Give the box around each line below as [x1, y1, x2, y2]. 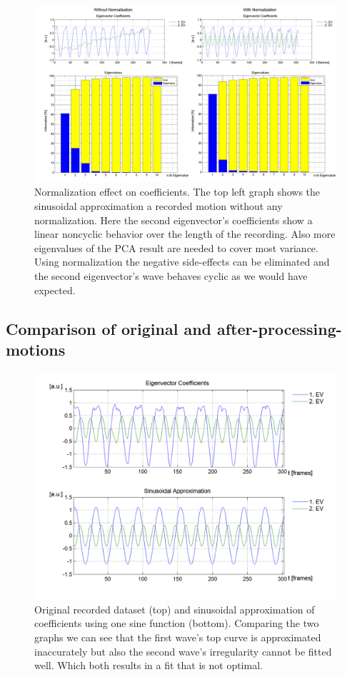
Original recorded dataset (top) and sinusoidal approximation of [34, 601, 315, 616]
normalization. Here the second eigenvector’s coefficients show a [34, 212, 313, 227]
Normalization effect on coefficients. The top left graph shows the [34, 184, 321, 199]
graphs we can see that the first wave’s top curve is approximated [34, 630, 321, 645]
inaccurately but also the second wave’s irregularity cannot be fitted [34, 643, 332, 658]
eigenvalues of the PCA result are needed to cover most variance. [34, 240, 318, 255]
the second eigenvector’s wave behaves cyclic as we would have [34, 268, 308, 283]
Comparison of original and [6, 317, 211, 339]
